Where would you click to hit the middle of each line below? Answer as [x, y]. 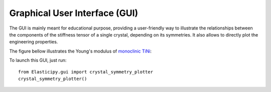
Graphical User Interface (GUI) [74, 13]
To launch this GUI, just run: [38, 60]
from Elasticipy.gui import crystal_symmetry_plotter [86, 72]
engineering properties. [34, 42]
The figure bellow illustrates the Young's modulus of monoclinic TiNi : [81, 51]
